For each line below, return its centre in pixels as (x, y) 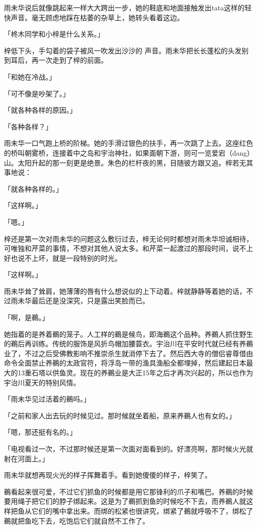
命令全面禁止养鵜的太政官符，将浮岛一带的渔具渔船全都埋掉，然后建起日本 (125, 363)
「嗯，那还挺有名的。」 (40, 432)
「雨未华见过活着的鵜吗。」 (47, 399)
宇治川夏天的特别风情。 (42, 382)
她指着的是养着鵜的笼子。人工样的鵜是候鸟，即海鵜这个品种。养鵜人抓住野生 (128, 334)
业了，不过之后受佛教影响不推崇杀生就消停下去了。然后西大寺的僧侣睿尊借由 (128, 353)
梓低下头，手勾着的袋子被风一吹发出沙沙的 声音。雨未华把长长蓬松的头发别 (126, 50)
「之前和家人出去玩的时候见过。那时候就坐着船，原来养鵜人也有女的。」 (120, 415)
